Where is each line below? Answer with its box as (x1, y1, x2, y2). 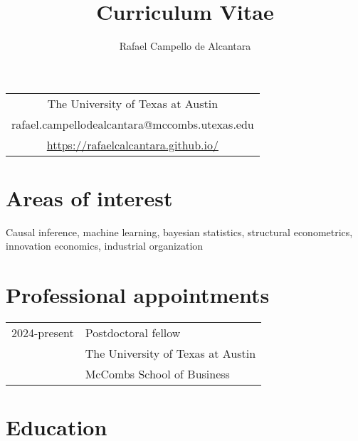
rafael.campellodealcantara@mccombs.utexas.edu (11, 115, 254, 132)
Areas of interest (6, 183, 173, 212)
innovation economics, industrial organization (6, 238, 204, 253)
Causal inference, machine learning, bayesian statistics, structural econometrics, (6, 224, 353, 239)
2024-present (11, 324, 74, 341)
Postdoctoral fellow (85, 324, 181, 341)
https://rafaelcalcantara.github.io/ (46, 136, 219, 153)
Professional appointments (6, 280, 270, 309)
